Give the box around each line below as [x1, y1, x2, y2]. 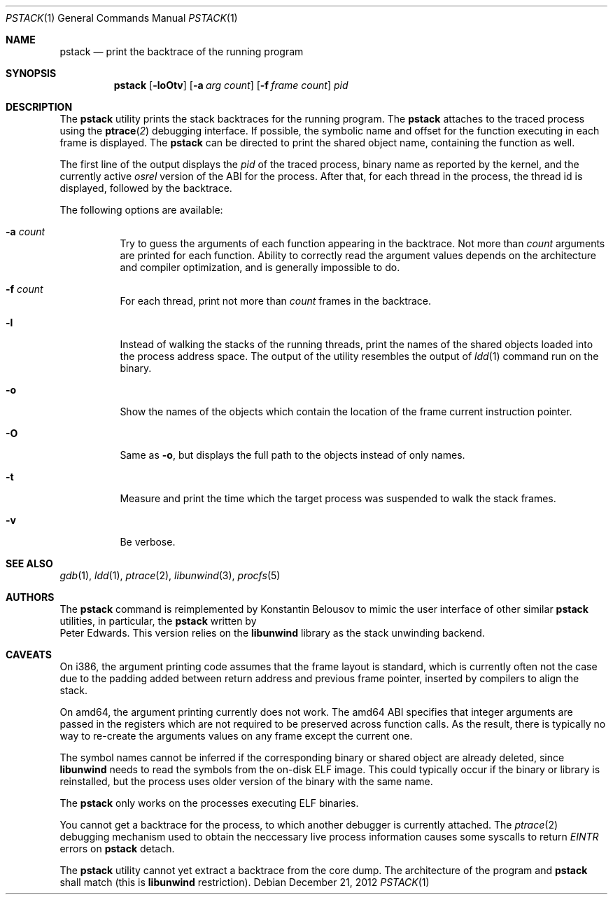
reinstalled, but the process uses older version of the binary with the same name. [59, 775, 433, 787]
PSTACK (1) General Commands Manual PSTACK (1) [6, 12, 238, 24]
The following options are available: [59, 204, 223, 216]
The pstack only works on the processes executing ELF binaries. [59, 797, 359, 809]
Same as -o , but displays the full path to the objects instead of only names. [120, 449, 465, 461]
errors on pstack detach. [59, 843, 175, 854]
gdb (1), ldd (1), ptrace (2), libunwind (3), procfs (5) [59, 569, 281, 581]
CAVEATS [6, 649, 52, 660]
